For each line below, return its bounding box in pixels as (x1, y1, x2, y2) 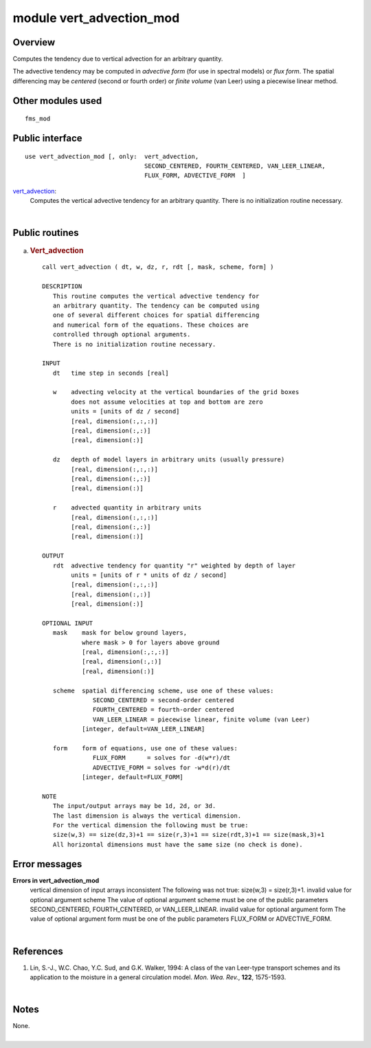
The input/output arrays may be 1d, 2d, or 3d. (52, 802, 216, 810)
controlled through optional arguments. (52, 331, 191, 338)
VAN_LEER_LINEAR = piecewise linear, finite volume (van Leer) (93, 715, 311, 723)
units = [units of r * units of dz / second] (71, 571, 227, 579)
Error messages (12, 858, 82, 870)
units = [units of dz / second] (71, 408, 180, 415)
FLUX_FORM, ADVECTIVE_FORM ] (144, 172, 247, 179)
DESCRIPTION (42, 283, 82, 290)
